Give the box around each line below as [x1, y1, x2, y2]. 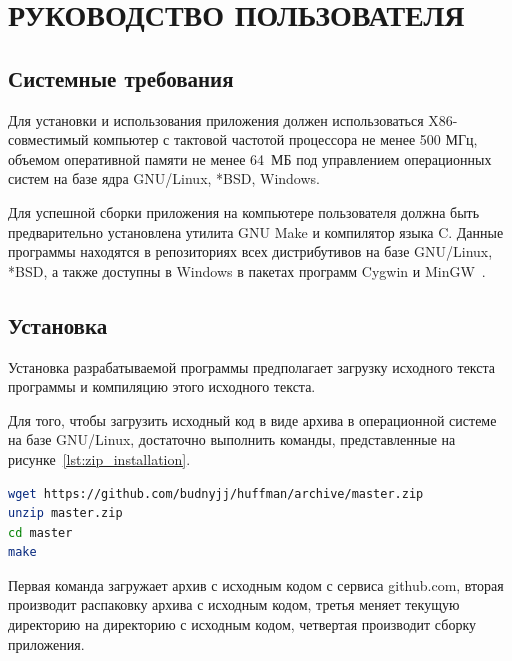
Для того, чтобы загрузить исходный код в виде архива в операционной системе [8, 409, 497, 430]
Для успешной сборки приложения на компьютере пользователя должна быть [8, 201, 480, 222]
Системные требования [8, 62, 234, 93]
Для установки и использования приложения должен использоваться [8, 109, 424, 130]
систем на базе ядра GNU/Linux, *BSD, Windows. [8, 168, 320, 189]
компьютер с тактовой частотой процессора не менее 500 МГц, [93, 129, 478, 150]
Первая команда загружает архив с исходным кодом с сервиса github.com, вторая [8, 574, 504, 595]
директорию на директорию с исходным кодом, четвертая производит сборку [8, 614, 476, 635]
